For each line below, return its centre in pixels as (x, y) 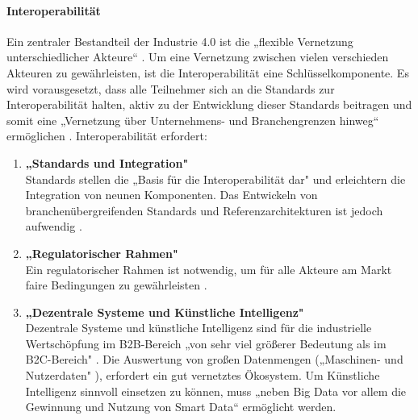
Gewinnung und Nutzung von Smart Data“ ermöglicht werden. (181, 407)
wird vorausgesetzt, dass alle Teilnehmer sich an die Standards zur (171, 88)
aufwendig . (54, 226)
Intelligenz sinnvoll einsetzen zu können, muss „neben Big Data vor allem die (216, 391)
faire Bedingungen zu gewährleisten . (116, 285)
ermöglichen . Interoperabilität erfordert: (107, 136)
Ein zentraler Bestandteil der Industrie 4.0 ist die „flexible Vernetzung (180, 41)
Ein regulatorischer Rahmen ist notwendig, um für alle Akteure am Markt (209, 269)
